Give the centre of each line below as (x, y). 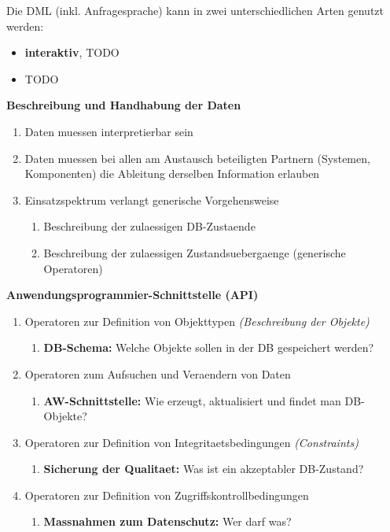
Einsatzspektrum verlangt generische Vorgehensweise (152, 199)
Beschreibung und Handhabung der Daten (124, 105)
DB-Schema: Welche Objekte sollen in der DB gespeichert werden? (209, 347)
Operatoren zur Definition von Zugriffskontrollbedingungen (167, 495)
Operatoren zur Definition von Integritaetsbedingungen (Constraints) (191, 442)
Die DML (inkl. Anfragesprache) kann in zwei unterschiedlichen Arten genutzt (195, 10)
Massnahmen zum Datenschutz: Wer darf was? (167, 521)
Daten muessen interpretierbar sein (109, 131)
